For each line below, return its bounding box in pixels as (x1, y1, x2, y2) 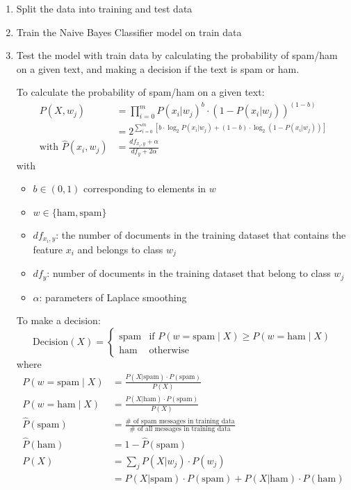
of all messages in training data (137, 425, 231, 433)
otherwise (149, 345, 190, 355)
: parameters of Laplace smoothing (39, 289, 187, 304)
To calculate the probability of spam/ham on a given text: (16, 85, 265, 99)
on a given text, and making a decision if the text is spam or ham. (16, 61, 300, 76)
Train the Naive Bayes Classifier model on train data (16, 24, 242, 39)
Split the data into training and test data (16, 1, 193, 15)
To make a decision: (16, 313, 101, 328)
